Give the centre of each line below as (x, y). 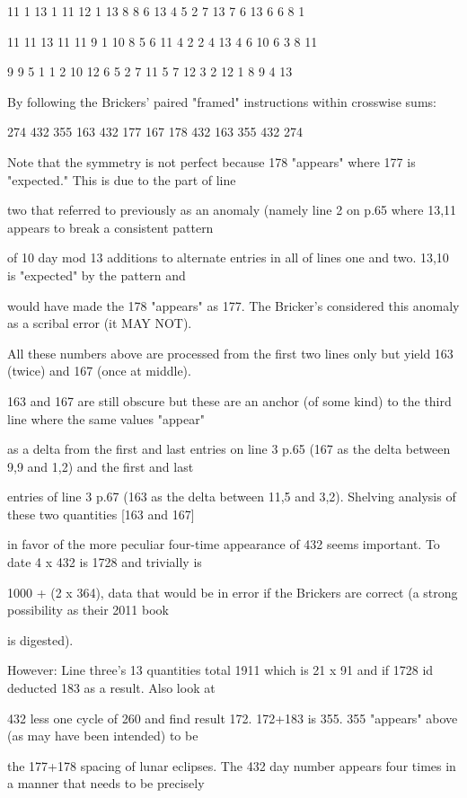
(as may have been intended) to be (103, 736)
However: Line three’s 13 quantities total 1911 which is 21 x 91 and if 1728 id (220, 670)
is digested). (40, 639)
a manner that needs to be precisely (106, 783)
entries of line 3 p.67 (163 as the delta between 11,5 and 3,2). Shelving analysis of (232, 497)
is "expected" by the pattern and (97, 275)
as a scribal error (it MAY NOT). (100, 323)
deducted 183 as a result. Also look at (111, 688)
